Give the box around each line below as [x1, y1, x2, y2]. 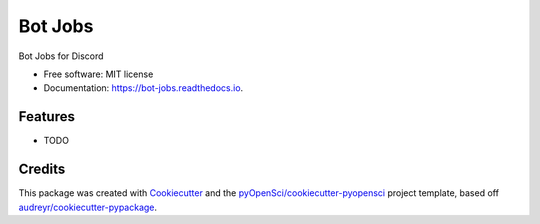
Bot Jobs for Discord [18, 50, 104, 62]
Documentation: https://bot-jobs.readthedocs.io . [43, 82, 244, 94]
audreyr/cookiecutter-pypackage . [18, 201, 158, 213]
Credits [18, 161, 66, 178]
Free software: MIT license [43, 68, 154, 80]
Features [18, 108, 75, 125]
